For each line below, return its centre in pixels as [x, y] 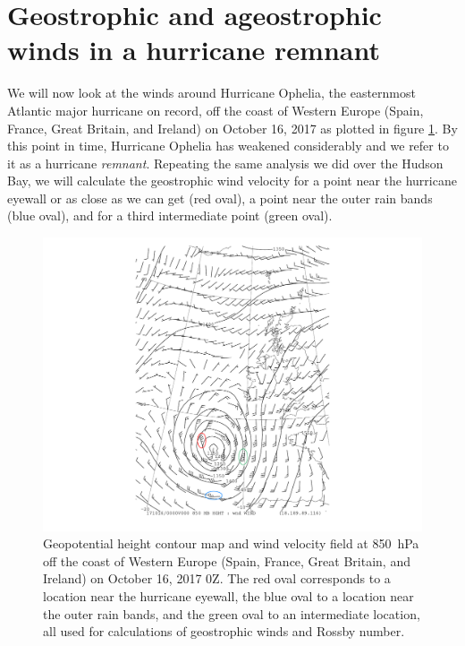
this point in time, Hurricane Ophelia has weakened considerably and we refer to [228, 146]
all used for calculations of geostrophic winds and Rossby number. [224, 631]
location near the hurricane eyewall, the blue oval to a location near [228, 595]
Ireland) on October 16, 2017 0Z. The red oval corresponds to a [217, 578]
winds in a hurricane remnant [194, 50]
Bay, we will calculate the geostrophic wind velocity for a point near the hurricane [232, 181]
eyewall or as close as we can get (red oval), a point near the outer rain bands [220, 198]
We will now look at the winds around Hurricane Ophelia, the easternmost [211, 93]
